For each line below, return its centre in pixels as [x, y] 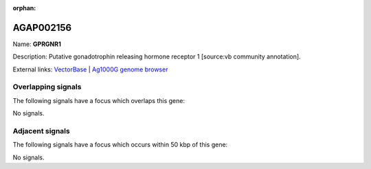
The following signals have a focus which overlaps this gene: [99, 100]
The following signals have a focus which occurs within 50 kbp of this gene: [120, 145]
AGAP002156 [42, 27]
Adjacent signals [41, 131]
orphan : [24, 8]
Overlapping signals [47, 87]
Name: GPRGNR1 [37, 44]
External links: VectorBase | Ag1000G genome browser [90, 69]
